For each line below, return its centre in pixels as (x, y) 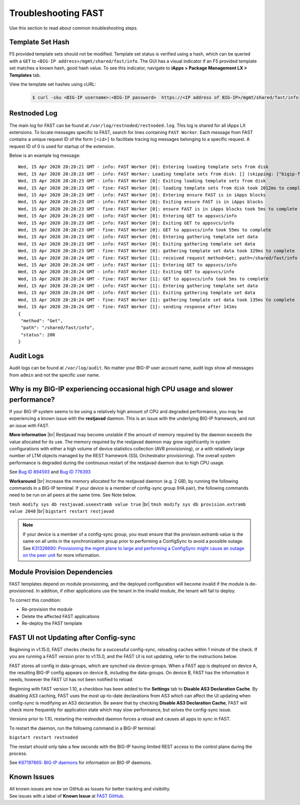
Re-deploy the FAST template (52, 623)
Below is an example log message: (45, 155)
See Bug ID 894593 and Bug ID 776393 (50, 472)
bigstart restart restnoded (44, 738)
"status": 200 (38, 335)
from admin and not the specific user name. (54, 375)
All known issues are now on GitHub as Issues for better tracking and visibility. (90, 789)
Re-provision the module (47, 609)
